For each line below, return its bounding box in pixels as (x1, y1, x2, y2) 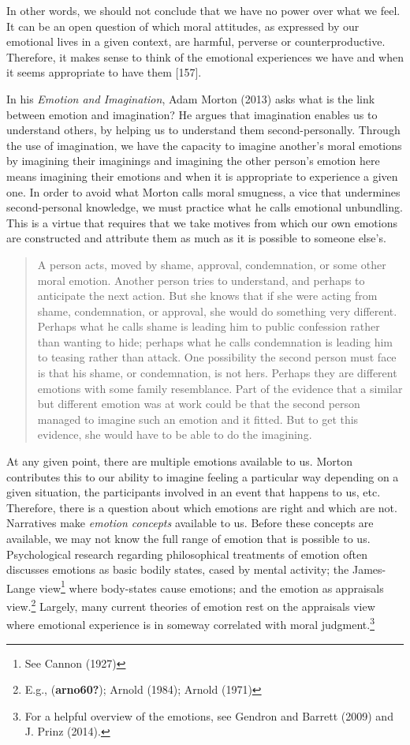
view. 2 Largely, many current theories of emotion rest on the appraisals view (6, 596, 375, 614)
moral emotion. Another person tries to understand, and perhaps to (37, 271, 365, 288)
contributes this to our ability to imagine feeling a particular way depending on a (6, 468, 399, 485)
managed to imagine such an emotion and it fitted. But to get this (37, 410, 359, 427)
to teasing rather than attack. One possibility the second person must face (37, 349, 397, 365)
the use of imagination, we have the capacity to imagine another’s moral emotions (6, 137, 402, 153)
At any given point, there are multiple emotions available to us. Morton (6, 453, 352, 470)
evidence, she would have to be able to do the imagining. (37, 426, 312, 443)
